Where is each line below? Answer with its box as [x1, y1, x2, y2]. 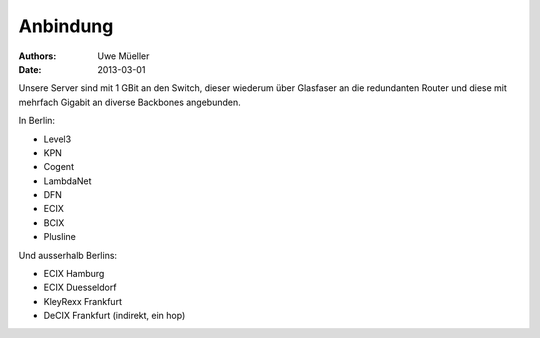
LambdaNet [43, 175, 92, 187]
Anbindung [18, 15, 114, 37]
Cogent [43, 161, 75, 173]
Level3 [43, 133, 72, 145]
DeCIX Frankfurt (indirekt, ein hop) [43, 310, 186, 322]
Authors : [18, 50, 57, 62]
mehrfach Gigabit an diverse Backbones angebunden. [18, 96, 242, 108]
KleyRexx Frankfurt [43, 295, 122, 307]
